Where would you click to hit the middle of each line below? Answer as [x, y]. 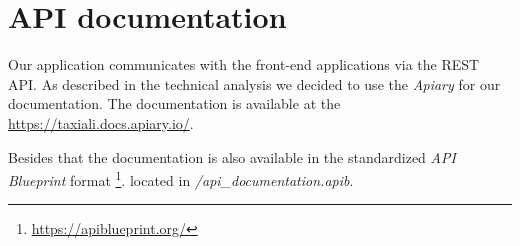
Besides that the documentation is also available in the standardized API [232, 156]
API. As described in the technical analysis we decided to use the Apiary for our [254, 83]
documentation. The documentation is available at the [174, 103]
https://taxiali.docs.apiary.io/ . [101, 122]
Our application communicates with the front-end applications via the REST [244, 64]
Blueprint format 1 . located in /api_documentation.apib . [181, 178]
